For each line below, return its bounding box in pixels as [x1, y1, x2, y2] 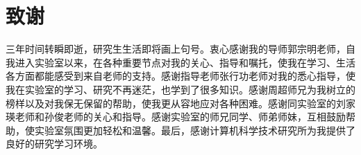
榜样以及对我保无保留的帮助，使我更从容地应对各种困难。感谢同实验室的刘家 [6, 95, 355, 110]
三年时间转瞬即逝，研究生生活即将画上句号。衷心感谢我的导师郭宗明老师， [6, 42, 346, 56]
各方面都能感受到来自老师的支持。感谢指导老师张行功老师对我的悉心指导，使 [6, 69, 355, 83]
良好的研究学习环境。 [6, 136, 103, 151]
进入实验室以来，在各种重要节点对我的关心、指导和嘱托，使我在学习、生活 [15, 55, 355, 69]
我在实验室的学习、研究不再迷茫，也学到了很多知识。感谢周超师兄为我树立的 [6, 82, 355, 96]
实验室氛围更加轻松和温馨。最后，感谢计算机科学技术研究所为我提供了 [34, 122, 355, 137]
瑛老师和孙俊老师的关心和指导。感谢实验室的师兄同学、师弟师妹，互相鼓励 [6, 109, 346, 124]
